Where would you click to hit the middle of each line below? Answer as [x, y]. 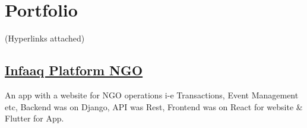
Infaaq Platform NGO [74, 70]
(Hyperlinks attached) [45, 38]
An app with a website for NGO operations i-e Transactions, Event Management [152, 95]
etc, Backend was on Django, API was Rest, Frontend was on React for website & [154, 106]
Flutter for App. [34, 118]
